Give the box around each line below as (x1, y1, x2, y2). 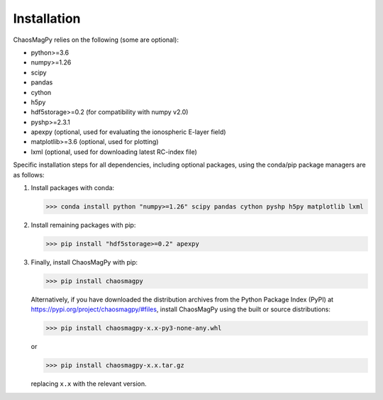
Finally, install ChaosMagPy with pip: (30, 257, 138, 266)
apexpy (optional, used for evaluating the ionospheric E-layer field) (30, 128, 226, 136)
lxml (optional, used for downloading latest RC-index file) (30, 148, 198, 156)
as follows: (13, 170, 45, 179)
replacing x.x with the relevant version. (30, 379, 147, 388)
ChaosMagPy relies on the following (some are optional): (13, 35, 179, 44)
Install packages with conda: (30, 184, 115, 192)
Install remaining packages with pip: (30, 221, 136, 229)
